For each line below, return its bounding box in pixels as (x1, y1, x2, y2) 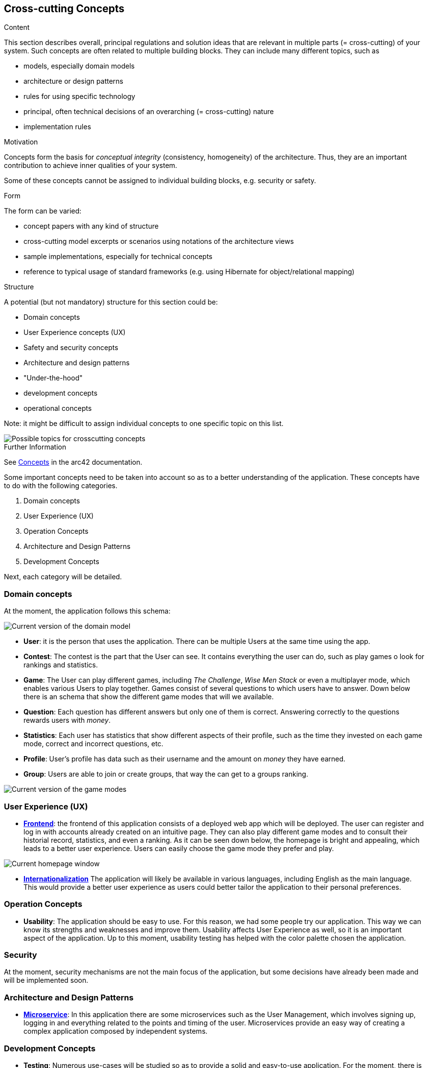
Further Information (4, 443, 67, 451)
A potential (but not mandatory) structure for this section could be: (4, 298, 218, 307)
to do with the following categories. (4, 481, 117, 490)
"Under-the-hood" (23, 374, 83, 382)
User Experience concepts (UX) (23, 328, 126, 337)
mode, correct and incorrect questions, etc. (23, 739, 163, 748)
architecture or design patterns (23, 77, 123, 86)
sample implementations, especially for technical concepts (23, 252, 213, 261)
